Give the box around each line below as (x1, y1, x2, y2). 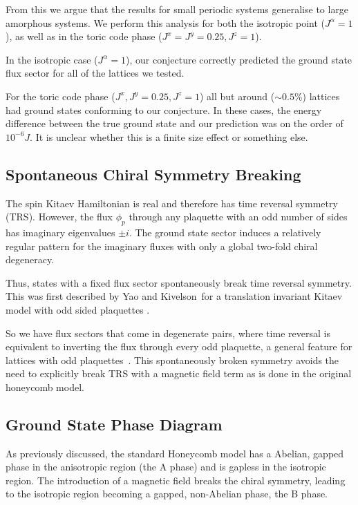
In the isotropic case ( (6, 52, 98, 66)
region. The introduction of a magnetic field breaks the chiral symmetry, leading (6, 473, 346, 487)
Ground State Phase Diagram (6, 413, 223, 435)
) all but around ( (199, 88, 275, 103)
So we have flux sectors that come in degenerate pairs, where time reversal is (6, 325, 330, 340)
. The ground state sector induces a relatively (129, 225, 321, 239)
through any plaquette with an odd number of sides (129, 209, 348, 224)
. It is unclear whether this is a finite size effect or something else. (30, 129, 308, 144)
